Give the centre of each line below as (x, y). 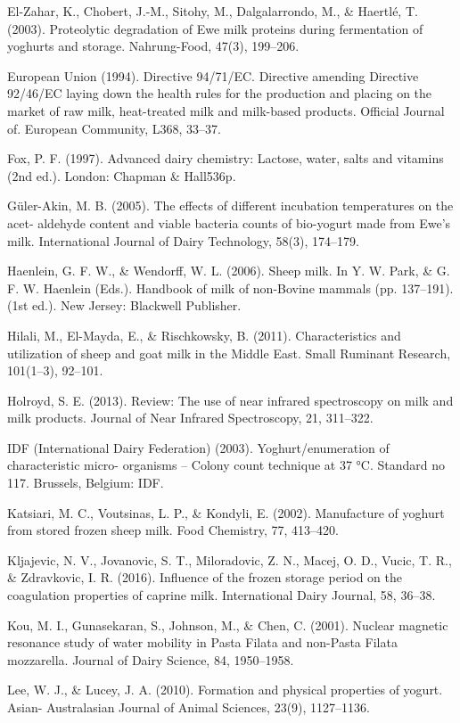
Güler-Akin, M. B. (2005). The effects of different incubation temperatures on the (230, 205)
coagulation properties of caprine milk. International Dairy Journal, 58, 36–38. (222, 595)
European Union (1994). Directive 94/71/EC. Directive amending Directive (213, 75)
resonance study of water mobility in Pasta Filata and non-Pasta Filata (202, 642)
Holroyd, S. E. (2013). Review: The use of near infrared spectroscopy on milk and (230, 400)
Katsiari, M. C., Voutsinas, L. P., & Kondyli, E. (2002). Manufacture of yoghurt (226, 512)
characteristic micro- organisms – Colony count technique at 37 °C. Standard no (226, 465)
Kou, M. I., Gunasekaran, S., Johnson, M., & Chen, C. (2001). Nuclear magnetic (228, 624)
